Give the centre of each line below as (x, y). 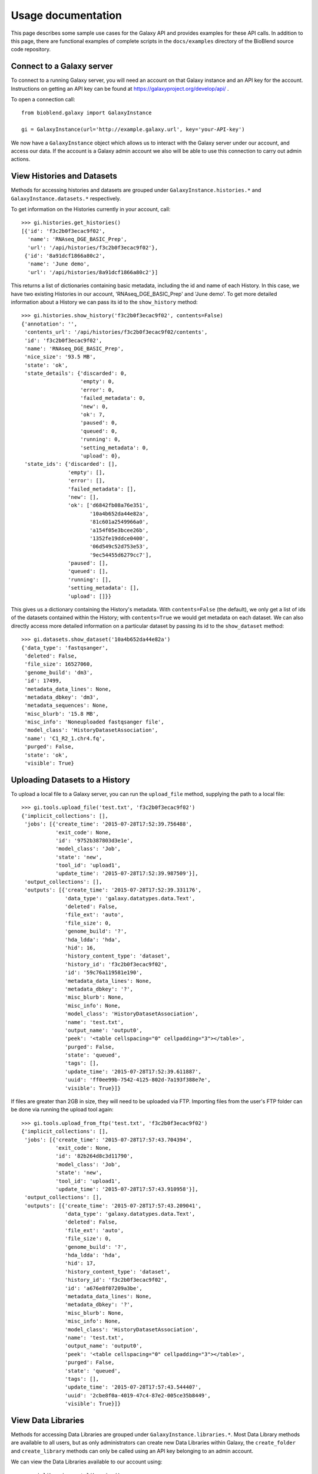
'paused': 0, (99, 423)
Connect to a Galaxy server (62, 66)
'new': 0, (95, 406)
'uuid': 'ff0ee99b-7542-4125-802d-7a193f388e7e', (138, 1080)
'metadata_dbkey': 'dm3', (62, 697)
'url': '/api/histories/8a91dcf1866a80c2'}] (93, 272)
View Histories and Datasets (64, 176)
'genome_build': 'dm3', (59, 672)
